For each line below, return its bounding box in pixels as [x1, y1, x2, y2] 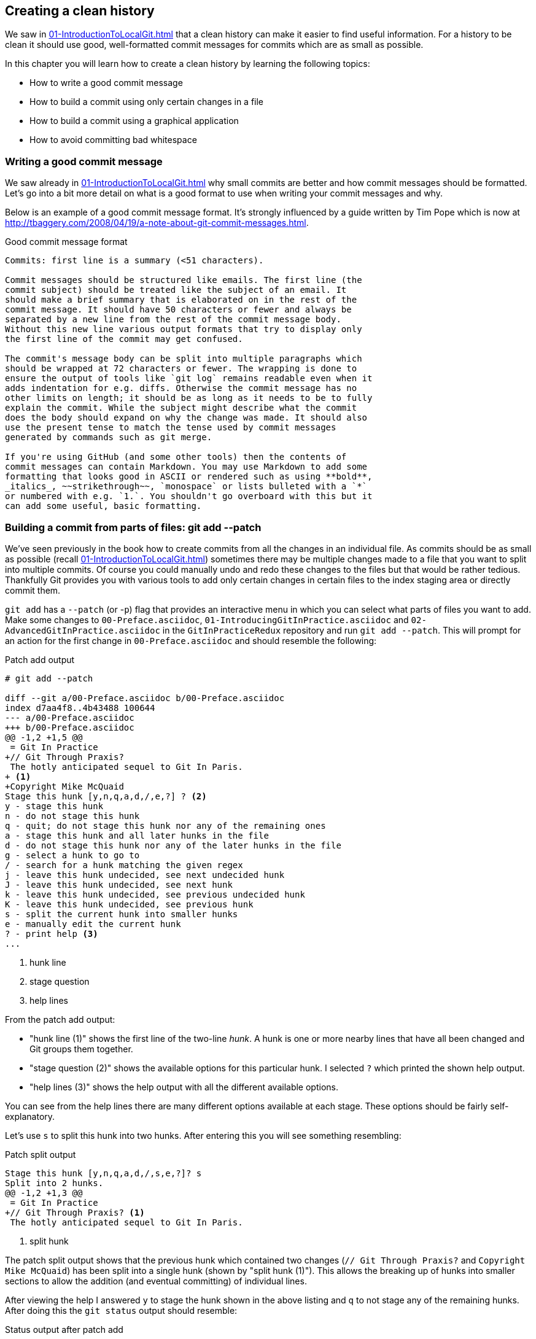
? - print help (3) [5, 928, 98, 939]
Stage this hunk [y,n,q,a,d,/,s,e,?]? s [5, 1168, 202, 1178]
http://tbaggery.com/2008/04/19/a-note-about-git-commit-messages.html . [5, 217, 309, 228]
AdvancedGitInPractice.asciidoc [5, 625, 160, 635]
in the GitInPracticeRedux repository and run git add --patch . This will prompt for [162, 624, 521, 635]
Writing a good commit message [5, 155, 163, 168]
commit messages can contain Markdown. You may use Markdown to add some [5, 462, 368, 472]
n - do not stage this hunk [5, 810, 140, 821]
